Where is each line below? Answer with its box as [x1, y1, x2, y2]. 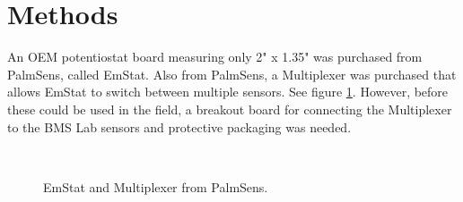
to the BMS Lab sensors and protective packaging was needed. [7, 117, 352, 136]
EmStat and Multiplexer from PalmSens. [43, 177, 268, 196]
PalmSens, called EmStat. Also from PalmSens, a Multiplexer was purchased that [7, 64, 457, 83]
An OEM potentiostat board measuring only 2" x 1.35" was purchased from [7, 47, 423, 66]
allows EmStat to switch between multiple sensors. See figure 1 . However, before [7, 82, 449, 101]
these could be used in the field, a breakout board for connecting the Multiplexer [7, 99, 452, 118]
